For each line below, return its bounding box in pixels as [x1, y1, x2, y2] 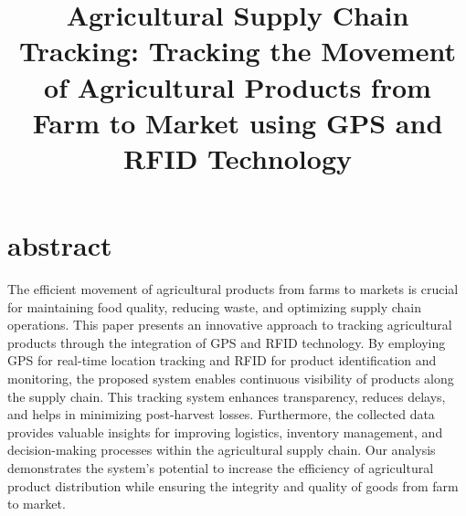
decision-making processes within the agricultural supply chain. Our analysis [7, 440, 436, 459]
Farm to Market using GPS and [32, 103, 443, 141]
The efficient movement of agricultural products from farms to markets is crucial [7, 279, 459, 299]
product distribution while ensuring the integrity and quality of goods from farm [7, 476, 459, 495]
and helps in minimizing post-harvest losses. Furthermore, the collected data [7, 405, 435, 424]
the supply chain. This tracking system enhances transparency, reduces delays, [7, 386, 446, 405]
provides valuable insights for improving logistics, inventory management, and [7, 422, 443, 441]
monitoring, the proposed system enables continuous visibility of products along [7, 369, 454, 388]
